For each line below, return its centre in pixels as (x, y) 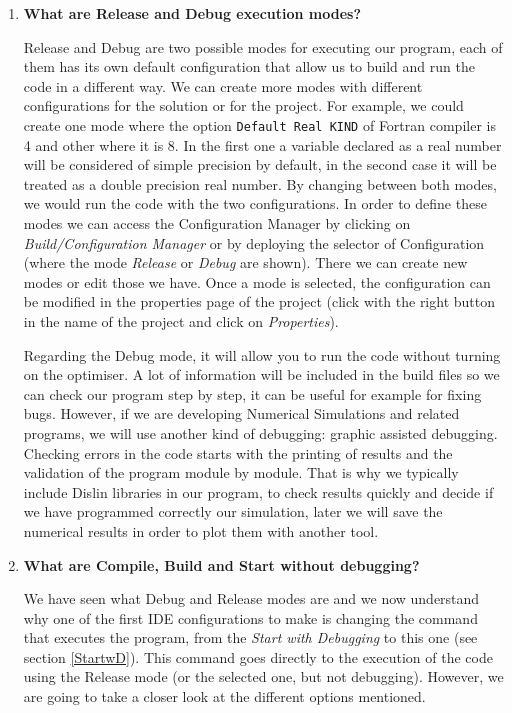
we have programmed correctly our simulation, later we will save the (233, 511)
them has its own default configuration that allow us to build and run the (249, 66)
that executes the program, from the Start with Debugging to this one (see (250, 637)
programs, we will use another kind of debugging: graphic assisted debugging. (260, 432)
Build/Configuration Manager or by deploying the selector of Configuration (254, 242)
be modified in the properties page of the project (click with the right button (259, 301)
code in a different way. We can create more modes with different (223, 85)
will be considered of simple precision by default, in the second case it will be (260, 164)
